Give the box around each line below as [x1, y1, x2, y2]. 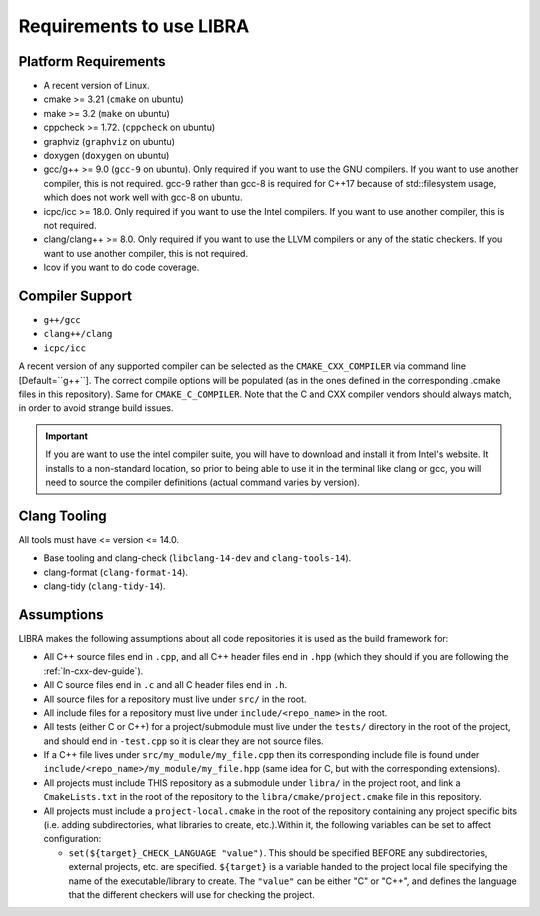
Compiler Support [18, 287, 133, 304]
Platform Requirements [18, 53, 166, 70]
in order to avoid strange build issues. [18, 402, 174, 414]
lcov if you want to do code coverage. [43, 261, 200, 274]
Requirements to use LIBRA [18, 15, 250, 37]
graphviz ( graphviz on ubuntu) [43, 135, 175, 147]
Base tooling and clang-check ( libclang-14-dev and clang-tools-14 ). [43, 552, 352, 564]
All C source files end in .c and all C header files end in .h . [43, 679, 288, 691]
